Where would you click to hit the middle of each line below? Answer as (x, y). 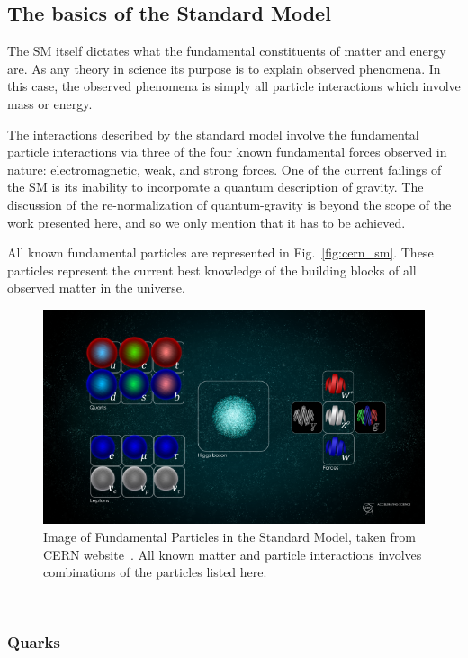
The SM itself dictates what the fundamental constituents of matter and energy (227, 51)
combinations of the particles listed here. (155, 572)
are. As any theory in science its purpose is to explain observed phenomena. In (224, 68)
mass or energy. (50, 103)
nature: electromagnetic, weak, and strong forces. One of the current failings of (225, 169)
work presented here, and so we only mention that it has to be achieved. (207, 222)
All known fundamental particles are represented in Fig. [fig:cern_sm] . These (220, 252)
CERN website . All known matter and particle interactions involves (233, 554)
